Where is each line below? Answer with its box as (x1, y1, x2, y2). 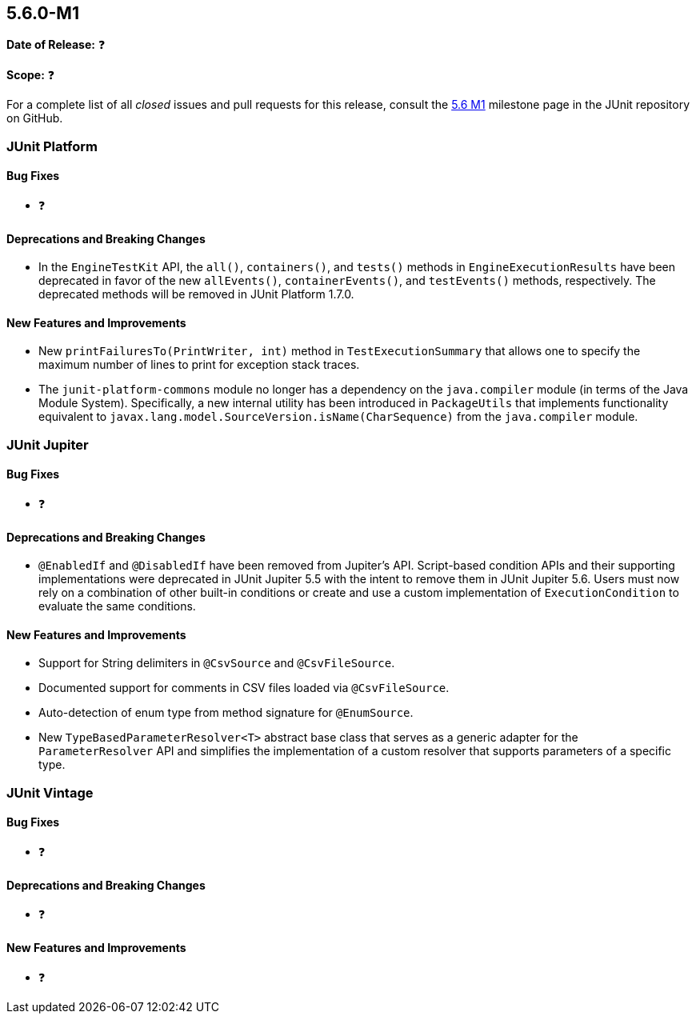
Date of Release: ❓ (6, 38, 106, 52)
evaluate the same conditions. (38, 599, 196, 614)
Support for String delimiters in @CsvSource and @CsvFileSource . (38, 656, 395, 670)
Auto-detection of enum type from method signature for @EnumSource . (38, 706, 414, 720)
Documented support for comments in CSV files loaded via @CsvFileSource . (38, 681, 450, 695)
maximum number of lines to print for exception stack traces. (38, 358, 360, 372)
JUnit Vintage (6, 784, 94, 801)
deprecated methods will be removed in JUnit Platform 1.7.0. (38, 287, 354, 302)
